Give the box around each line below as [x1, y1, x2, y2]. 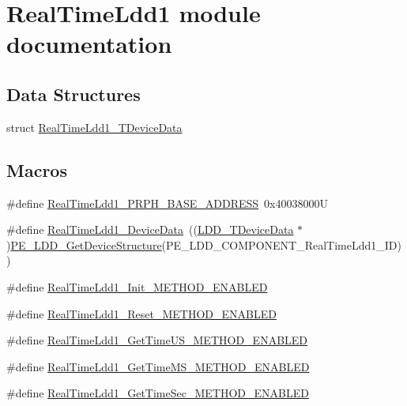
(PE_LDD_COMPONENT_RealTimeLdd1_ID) [161, 236, 401, 253]
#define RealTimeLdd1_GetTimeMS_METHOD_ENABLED [6, 358, 310, 374]
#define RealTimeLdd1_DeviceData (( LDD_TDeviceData [6, 221, 294, 238]
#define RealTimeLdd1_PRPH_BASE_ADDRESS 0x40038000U [6, 194, 329, 211]
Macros [6, 157, 67, 182]
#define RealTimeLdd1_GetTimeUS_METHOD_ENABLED [6, 332, 308, 348]
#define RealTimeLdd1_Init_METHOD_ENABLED [6, 278, 268, 295]
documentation [6, 28, 172, 60]
